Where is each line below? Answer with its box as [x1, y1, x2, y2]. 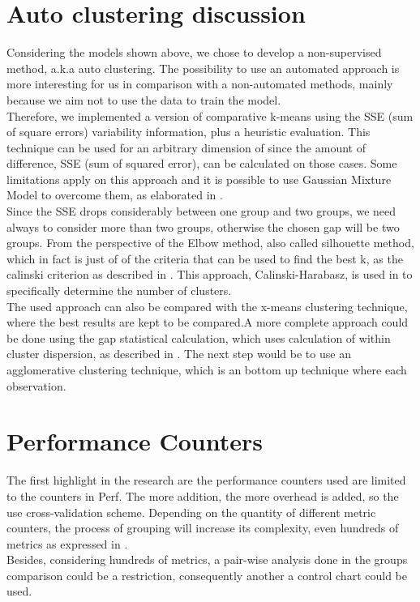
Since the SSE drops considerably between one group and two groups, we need [6, 203, 396, 220]
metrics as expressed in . [6, 535, 128, 552]
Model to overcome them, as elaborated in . [6, 186, 223, 203]
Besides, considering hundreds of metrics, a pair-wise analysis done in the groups [6, 551, 408, 568]
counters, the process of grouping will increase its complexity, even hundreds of [6, 519, 399, 536]
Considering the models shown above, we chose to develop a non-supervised [6, 44, 382, 61]
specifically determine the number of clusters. [6, 282, 232, 299]
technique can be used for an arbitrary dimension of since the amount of [6, 139, 366, 156]
